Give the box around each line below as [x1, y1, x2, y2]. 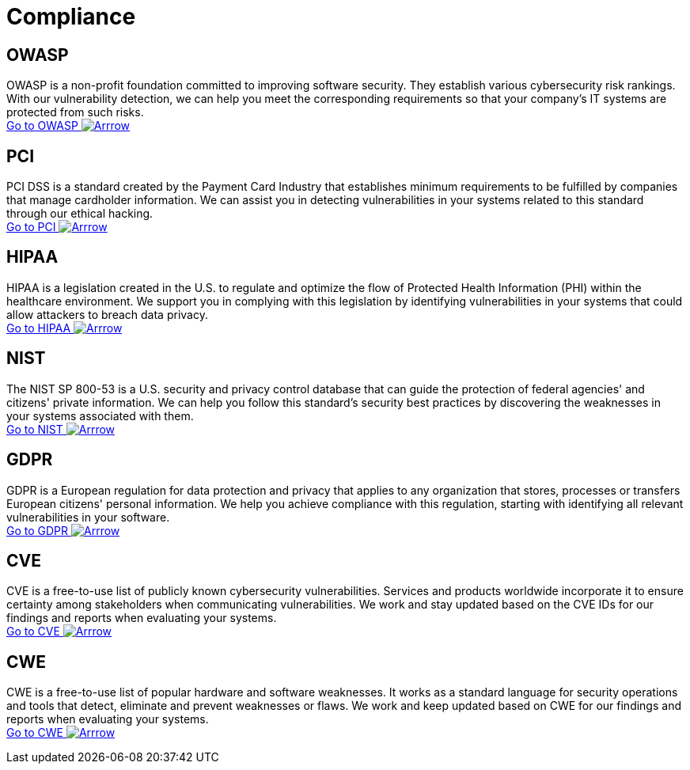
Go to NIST [6, 422, 63, 436]
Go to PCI [6, 220, 56, 234]
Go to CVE [6, 624, 60, 639]
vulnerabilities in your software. [6, 510, 170, 524]
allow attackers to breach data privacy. [6, 307, 208, 321]
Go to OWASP [6, 119, 78, 133]
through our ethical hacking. [6, 207, 154, 221]
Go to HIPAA [6, 321, 71, 335]
